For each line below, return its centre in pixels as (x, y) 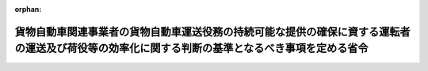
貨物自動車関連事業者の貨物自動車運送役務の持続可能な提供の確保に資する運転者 (212, 32)
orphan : (28, 9)
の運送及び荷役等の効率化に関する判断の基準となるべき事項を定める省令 (191, 49)
